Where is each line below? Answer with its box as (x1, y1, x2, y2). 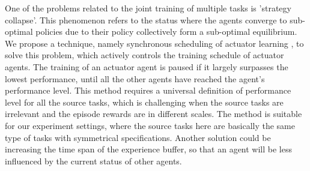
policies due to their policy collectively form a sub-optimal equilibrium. (35, 25, 297, 38)
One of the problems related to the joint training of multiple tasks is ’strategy (5, 2, 291, 14)
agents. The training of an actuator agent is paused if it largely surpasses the (5, 60, 288, 73)
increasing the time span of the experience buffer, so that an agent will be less (5, 143, 293, 155)
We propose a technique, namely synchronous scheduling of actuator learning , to (5, 37, 304, 49)
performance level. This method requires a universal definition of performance (5, 84, 291, 97)
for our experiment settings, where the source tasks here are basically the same (5, 119, 295, 131)
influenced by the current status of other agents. (5, 154, 182, 167)
